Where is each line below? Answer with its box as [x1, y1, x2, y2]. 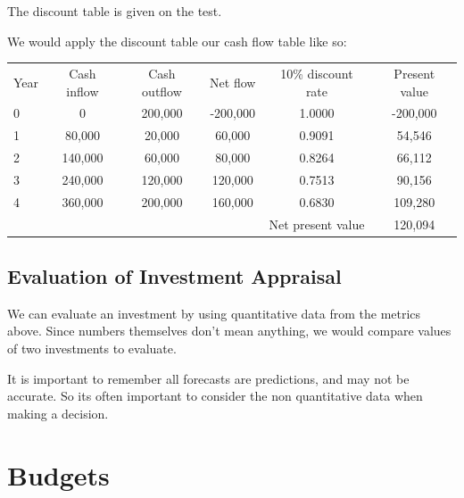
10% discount [280, 63, 353, 82]
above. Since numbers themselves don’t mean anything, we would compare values [7, 321, 452, 340]
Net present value [269, 214, 365, 233]
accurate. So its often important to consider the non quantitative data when [7, 386, 423, 405]
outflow [142, 81, 182, 100]
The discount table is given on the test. [7, 2, 222, 20]
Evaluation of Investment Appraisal [7, 262, 342, 290]
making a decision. [7, 403, 109, 422]
